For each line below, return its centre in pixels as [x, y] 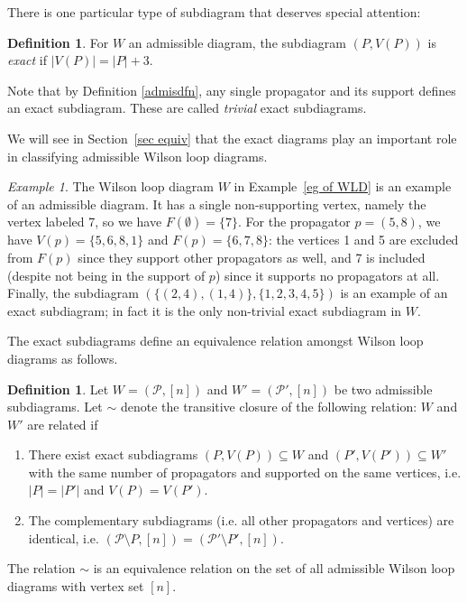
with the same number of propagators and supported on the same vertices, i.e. [245, 472]
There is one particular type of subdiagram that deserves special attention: [214, 12]
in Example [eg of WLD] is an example [343, 186]
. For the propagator [294, 222]
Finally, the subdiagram [73, 293]
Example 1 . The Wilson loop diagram [110, 186]
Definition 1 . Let [58, 389]
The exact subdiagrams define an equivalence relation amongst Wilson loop [215, 341]
